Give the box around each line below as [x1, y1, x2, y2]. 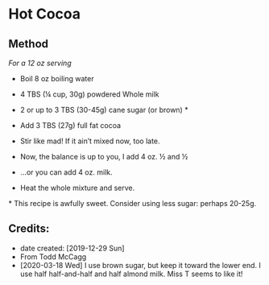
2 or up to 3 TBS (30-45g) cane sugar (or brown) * [19, 105, 188, 114]
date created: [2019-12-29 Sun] [19, 243, 125, 253]
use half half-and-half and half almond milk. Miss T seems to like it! [19, 269, 243, 279]
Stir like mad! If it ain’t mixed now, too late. [19, 136, 160, 146]
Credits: [8, 222, 50, 236]
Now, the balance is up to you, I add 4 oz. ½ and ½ [19, 152, 188, 161]
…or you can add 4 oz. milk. [19, 167, 113, 177]
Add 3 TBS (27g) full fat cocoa [19, 121, 122, 130]
